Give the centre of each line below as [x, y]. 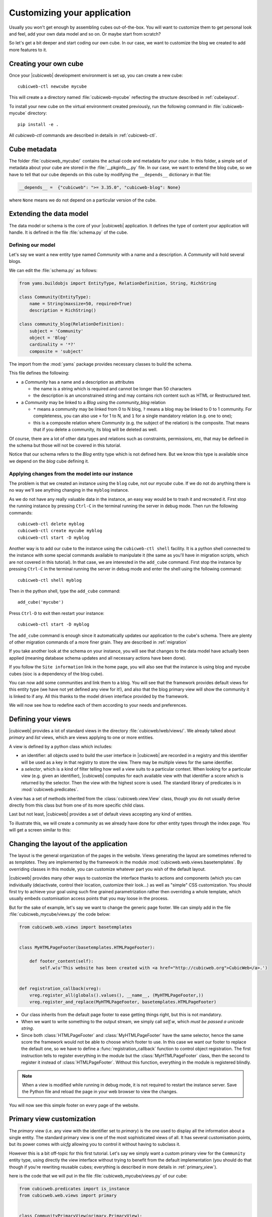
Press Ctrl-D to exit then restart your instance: [57, 613]
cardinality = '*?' [53, 345]
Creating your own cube [46, 64]
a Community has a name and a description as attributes [78, 382]
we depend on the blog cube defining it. [49, 461]
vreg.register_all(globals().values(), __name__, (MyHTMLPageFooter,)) [117, 995]
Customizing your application [70, 13]
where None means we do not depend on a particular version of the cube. [83, 200]
